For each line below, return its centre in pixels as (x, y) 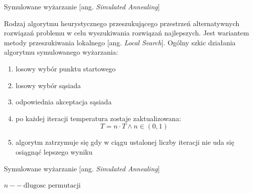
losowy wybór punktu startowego (65, 68)
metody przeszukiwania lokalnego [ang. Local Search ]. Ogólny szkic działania (120, 42)
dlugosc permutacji (52, 186)
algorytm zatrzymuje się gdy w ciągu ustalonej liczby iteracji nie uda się (125, 142)
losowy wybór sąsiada (48, 85)
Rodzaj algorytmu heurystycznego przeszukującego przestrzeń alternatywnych (122, 23)
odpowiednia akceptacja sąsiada (63, 102)
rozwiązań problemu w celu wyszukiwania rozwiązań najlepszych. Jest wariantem (126, 33)
